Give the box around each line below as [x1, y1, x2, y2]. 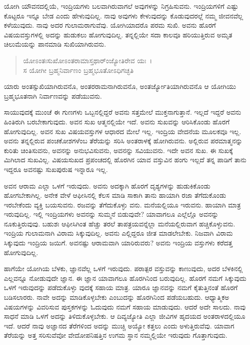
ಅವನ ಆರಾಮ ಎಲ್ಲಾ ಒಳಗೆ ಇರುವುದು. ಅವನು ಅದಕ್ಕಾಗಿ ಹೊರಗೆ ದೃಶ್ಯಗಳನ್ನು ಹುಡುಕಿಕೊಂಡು [4, 180, 211, 190]
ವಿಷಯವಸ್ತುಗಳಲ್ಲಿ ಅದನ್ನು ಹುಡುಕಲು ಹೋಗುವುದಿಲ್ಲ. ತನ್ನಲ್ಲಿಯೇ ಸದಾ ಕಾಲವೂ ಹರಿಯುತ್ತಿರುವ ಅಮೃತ [4, 29, 233, 39]
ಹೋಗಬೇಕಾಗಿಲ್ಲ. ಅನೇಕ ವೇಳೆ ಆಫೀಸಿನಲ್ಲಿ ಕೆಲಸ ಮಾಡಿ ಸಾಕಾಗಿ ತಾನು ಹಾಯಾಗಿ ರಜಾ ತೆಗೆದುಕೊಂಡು [4, 190, 226, 200]
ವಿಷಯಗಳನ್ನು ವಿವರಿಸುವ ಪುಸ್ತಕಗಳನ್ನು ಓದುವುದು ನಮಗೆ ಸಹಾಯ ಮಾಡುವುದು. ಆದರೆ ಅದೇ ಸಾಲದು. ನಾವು [4, 301, 246, 311]
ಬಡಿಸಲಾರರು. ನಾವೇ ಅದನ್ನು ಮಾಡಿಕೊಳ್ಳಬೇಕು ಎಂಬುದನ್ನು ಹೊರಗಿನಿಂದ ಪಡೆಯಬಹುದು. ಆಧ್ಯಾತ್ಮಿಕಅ [4, 292, 230, 302]
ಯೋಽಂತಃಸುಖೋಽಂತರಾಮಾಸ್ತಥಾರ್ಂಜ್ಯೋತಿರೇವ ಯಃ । [23, 55, 152, 65]
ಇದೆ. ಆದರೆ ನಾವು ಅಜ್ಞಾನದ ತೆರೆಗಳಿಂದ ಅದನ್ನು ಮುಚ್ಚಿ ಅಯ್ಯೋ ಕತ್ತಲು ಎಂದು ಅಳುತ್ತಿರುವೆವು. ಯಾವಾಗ [4, 320, 234, 330]
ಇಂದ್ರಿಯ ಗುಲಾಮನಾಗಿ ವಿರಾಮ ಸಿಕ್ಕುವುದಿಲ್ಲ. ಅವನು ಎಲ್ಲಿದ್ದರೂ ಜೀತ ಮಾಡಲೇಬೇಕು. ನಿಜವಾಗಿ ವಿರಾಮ [4, 228, 233, 238]
